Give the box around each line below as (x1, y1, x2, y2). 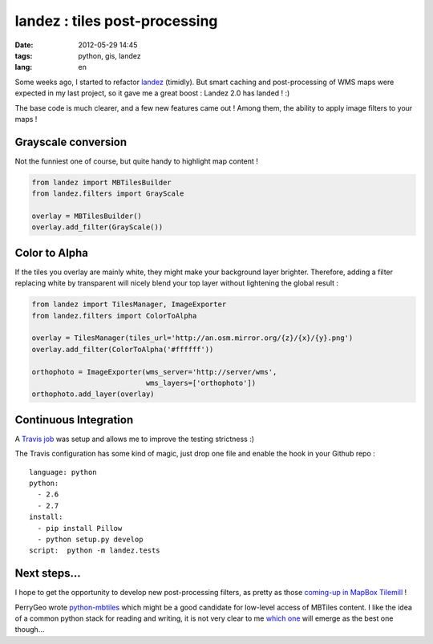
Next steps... (14, 566, 82, 581)
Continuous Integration (14, 413, 134, 427)
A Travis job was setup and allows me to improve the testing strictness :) (14, 434, 255, 444)
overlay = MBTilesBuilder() (31, 211, 142, 221)
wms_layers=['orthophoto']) (145, 378, 257, 387)
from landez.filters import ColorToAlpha (31, 311, 197, 320)
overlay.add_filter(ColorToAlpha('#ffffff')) (31, 345, 214, 354)
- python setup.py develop (37, 534, 144, 544)
